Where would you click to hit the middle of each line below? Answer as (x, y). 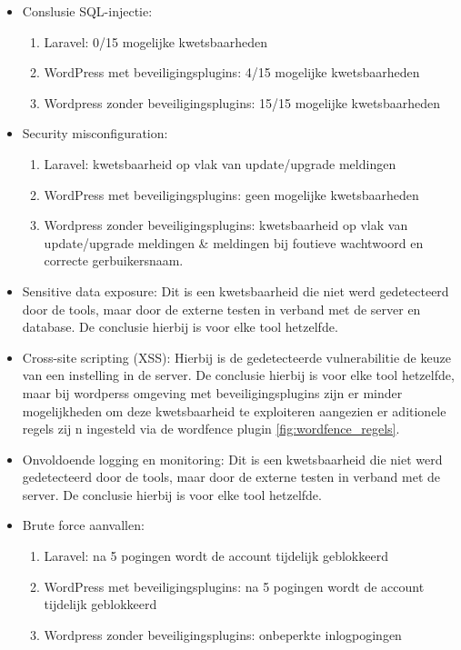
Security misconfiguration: (95, 133)
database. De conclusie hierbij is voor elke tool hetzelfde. (180, 327)
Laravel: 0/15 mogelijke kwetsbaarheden (155, 41)
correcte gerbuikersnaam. (114, 260)
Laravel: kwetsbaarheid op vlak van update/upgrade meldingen (220, 163)
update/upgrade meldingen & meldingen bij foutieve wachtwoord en (234, 242)
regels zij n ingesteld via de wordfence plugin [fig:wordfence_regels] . (211, 429)
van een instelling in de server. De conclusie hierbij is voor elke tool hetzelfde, (238, 375)
